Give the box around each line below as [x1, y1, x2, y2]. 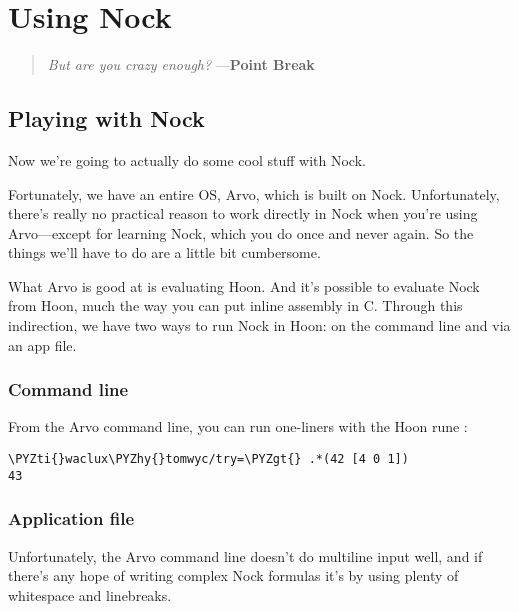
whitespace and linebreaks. [8, 584, 172, 605]
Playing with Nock [8, 103, 205, 134]
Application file [8, 506, 135, 531]
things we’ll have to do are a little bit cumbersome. [8, 242, 321, 263]
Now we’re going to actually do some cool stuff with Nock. [8, 149, 366, 170]
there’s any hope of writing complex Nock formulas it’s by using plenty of [8, 565, 459, 586]
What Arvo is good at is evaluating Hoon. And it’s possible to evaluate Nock [8, 275, 480, 296]
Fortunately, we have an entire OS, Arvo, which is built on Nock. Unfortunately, [8, 183, 500, 204]
